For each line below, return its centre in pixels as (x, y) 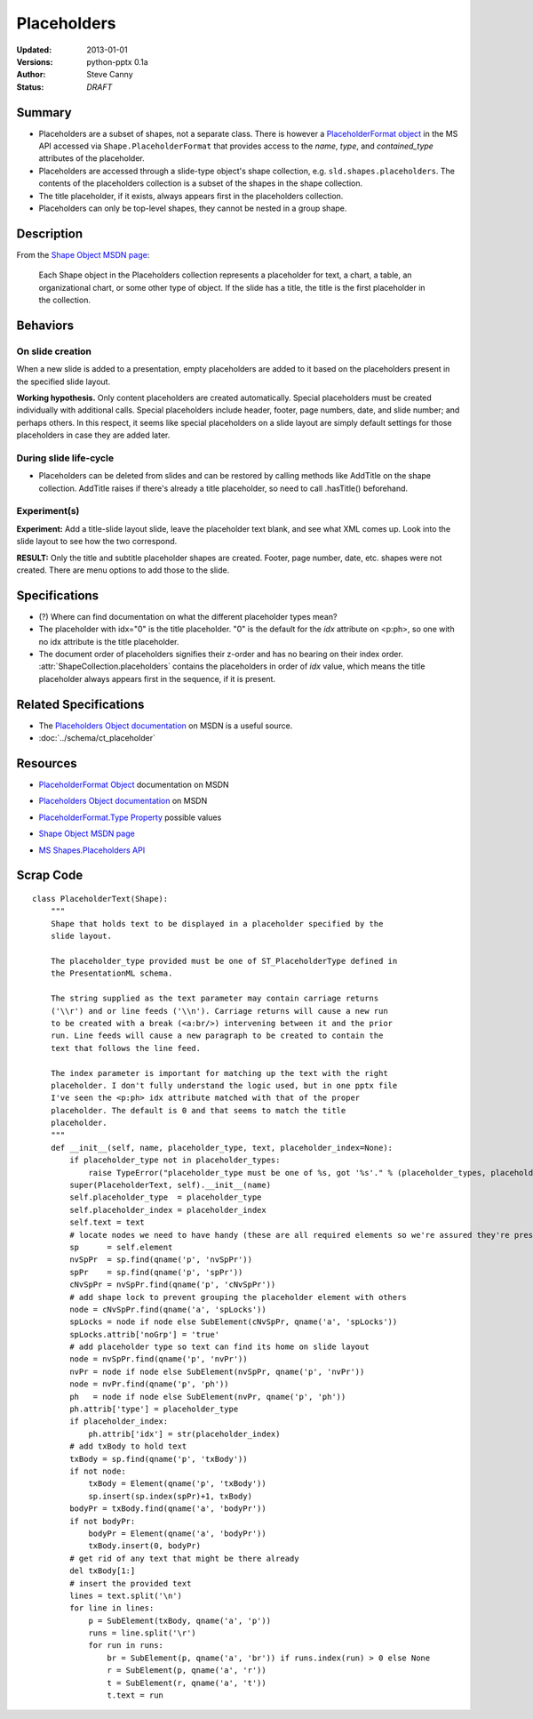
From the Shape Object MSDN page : (83, 254)
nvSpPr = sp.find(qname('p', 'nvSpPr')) (161, 1260)
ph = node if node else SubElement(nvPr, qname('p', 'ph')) (208, 1397)
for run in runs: (126, 1646)
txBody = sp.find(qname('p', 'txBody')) (159, 1459)
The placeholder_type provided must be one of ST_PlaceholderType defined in (224, 961)
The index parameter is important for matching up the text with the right (219, 1073)
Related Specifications (80, 704)
